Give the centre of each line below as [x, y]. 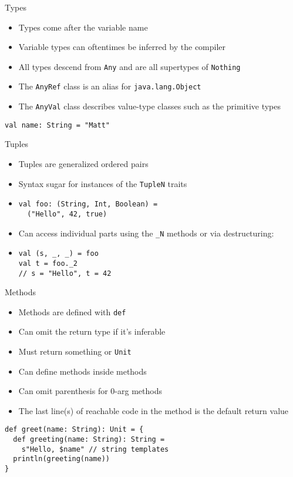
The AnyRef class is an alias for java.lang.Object [110, 86]
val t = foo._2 [48, 263]
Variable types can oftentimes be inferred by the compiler [122, 47]
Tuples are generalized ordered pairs [83, 164]
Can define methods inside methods [82, 371]
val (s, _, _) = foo [58, 254]
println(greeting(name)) [61, 459]
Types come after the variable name [83, 27]
